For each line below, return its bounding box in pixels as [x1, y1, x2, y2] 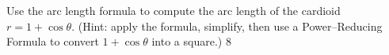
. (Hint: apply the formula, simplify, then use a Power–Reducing [71, 17, 383, 34]
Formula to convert [6, 33, 99, 49]
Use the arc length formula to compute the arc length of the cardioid [6, 2, 341, 18]
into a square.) [151, 33, 223, 49]
